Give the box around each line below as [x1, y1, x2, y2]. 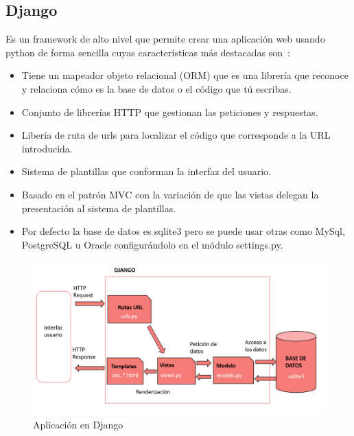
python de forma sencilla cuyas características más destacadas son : [5, 45, 290, 59]
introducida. [21, 141, 73, 155]
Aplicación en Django [33, 417, 123, 432]
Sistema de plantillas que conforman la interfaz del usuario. [21, 164, 271, 179]
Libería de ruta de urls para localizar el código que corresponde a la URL [21, 128, 331, 142]
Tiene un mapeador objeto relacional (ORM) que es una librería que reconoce [21, 68, 349, 82]
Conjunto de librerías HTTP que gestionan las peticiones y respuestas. [21, 104, 318, 119]
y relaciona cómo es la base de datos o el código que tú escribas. [21, 81, 292, 95]
